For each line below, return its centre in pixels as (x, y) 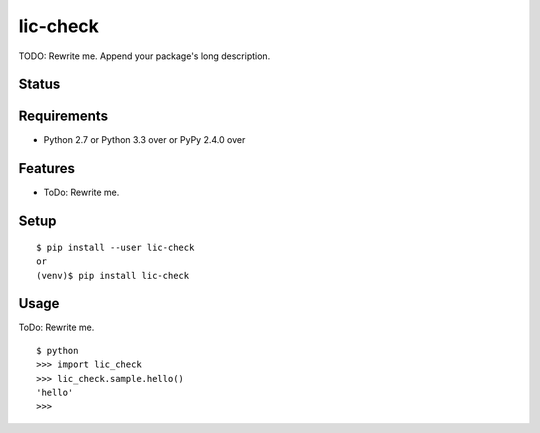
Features (46, 168)
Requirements (63, 116)
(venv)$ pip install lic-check (113, 275)
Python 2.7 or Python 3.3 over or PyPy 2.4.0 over (144, 140)
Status (39, 84)
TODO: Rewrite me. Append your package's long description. (144, 56)
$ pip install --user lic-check (115, 247)
